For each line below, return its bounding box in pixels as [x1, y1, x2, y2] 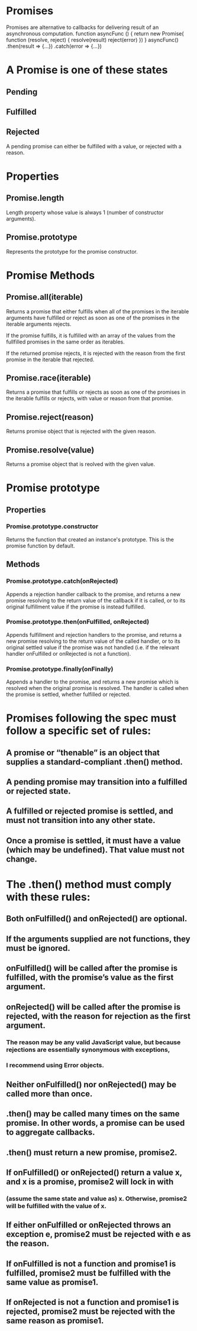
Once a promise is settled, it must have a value [6, 835, 181, 846]
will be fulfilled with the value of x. [6, 1202, 107, 1210]
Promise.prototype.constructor [6, 522, 99, 530]
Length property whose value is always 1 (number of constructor [6, 209, 164, 216]
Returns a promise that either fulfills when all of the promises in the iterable [6, 307, 189, 315]
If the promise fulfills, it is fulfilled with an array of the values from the [6, 332, 176, 339]
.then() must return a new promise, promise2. [6, 1147, 177, 1157]
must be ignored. [6, 943, 71, 953]
